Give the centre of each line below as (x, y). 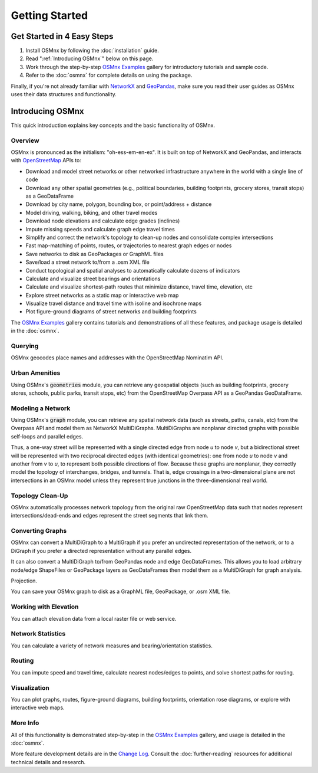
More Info (25, 723)
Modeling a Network (41, 408)
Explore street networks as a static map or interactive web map (102, 295)
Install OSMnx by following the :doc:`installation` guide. (92, 51)
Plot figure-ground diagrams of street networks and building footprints (111, 312)
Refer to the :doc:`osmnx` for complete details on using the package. (109, 75)
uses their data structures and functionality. (64, 94)
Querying (25, 346)
